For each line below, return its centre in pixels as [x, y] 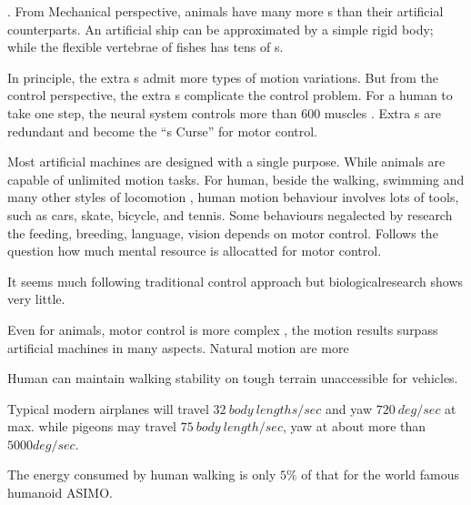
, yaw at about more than [354, 426]
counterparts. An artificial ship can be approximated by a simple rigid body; [220, 29]
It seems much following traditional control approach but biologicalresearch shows [235, 281]
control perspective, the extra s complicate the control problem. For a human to [230, 95]
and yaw [349, 408]
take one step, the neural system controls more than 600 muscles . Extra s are [224, 112]
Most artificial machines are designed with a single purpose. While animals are [226, 162]
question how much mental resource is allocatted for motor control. [195, 251]
